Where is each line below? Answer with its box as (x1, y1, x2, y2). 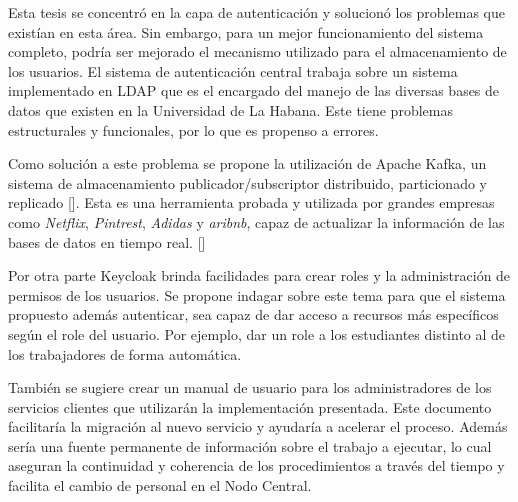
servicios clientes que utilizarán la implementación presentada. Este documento (8, 396, 492, 417)
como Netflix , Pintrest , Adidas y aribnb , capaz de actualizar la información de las (8, 211, 505, 232)
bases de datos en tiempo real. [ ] (8, 231, 206, 252)
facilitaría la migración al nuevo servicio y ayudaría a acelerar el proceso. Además (8, 416, 508, 437)
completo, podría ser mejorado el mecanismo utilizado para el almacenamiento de (8, 41, 507, 62)
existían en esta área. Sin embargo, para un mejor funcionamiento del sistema (8, 21, 484, 42)
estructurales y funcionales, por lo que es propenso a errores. (8, 119, 379, 140)
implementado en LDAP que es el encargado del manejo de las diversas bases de (8, 80, 500, 101)
